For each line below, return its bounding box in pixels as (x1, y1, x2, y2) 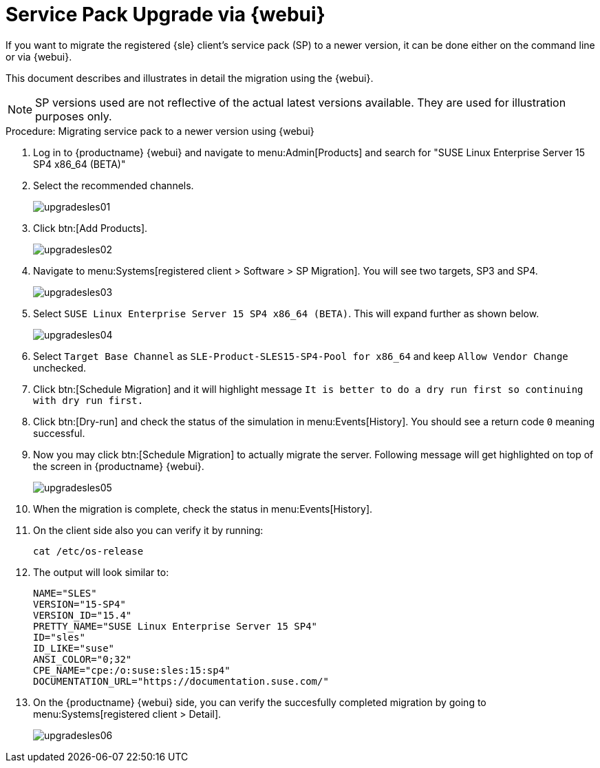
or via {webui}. (6, 50, 72, 63)
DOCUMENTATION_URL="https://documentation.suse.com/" (33, 675, 329, 687)
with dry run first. (33, 394, 144, 406)
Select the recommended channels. (33, 179, 194, 191)
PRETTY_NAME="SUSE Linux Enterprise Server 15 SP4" (33, 620, 318, 632)
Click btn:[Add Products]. (33, 222, 148, 234)
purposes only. (35, 109, 112, 123)
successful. (33, 427, 85, 439)
